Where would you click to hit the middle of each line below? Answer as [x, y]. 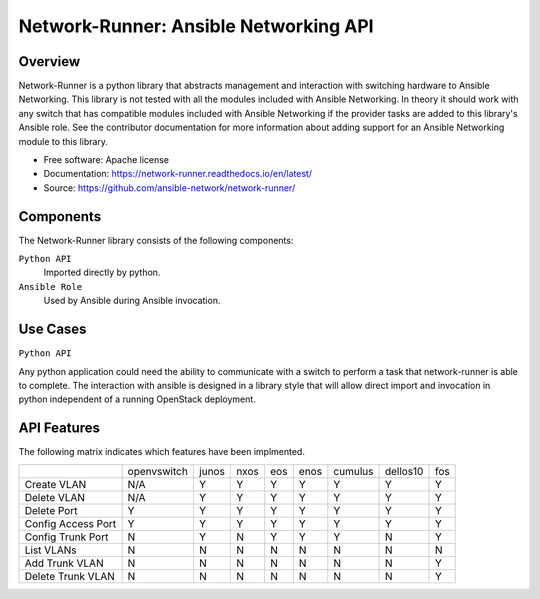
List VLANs [50, 550]
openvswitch [158, 471]
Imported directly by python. [102, 272]
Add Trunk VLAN [64, 563]
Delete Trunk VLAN [69, 576]
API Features [59, 428]
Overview [49, 61]
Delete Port [51, 510]
